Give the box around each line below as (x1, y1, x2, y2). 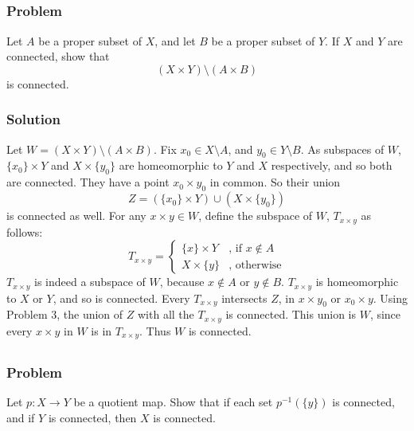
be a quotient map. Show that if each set (73, 393, 273, 409)
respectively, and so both (271, 157, 393, 174)
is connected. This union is (225, 306, 356, 323)
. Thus (139, 322, 171, 339)
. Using (373, 289, 408, 306)
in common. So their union (209, 174, 341, 190)
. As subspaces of (300, 140, 385, 157)
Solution (6, 109, 61, 129)
